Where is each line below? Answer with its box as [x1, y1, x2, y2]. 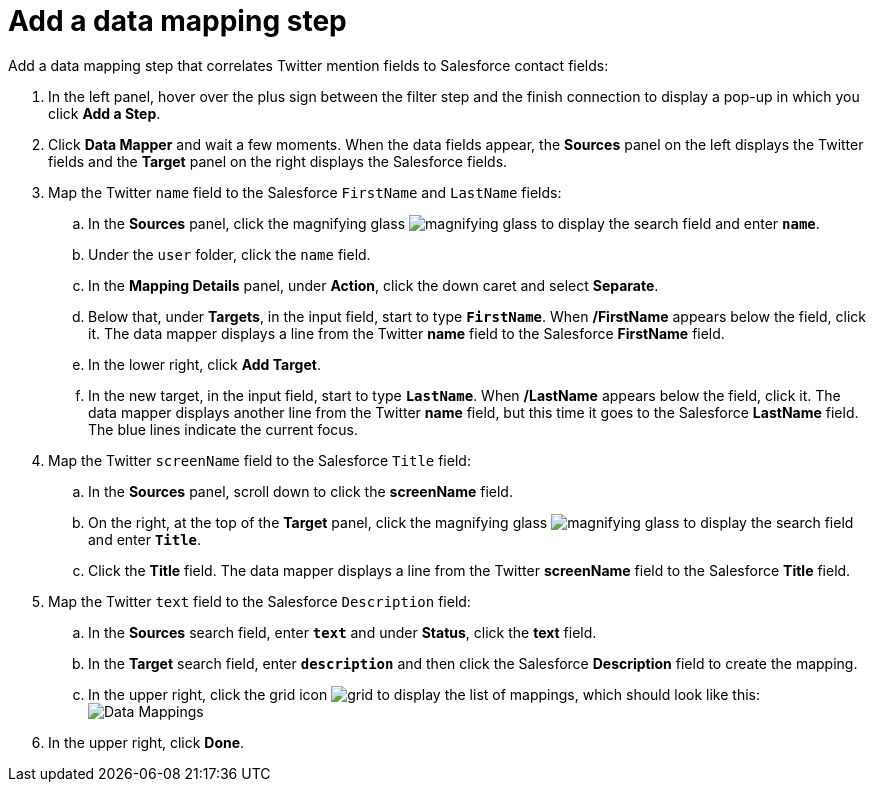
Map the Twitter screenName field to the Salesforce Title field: [48, 451, 471, 469]
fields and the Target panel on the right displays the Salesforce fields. [48, 152, 508, 170]
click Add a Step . [48, 104, 161, 122]
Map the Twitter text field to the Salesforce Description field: [48, 592, 471, 610]
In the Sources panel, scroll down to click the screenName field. [88, 482, 513, 500]
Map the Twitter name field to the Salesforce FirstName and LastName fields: [48, 183, 562, 201]
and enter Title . [88, 530, 202, 548]
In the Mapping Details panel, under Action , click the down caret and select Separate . [88, 276, 659, 294]
